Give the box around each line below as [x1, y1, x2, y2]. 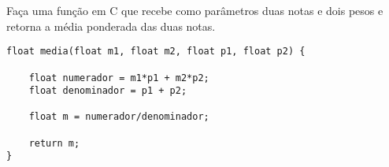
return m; [28, 137, 80, 149]
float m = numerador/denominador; [28, 111, 209, 123]
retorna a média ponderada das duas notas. [6, 17, 216, 34]
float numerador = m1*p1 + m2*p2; [28, 72, 209, 83]
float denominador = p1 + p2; [28, 85, 187, 97]
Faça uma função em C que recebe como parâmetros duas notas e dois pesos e [6, 2, 383, 18]
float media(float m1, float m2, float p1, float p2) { [6, 46, 306, 58]
